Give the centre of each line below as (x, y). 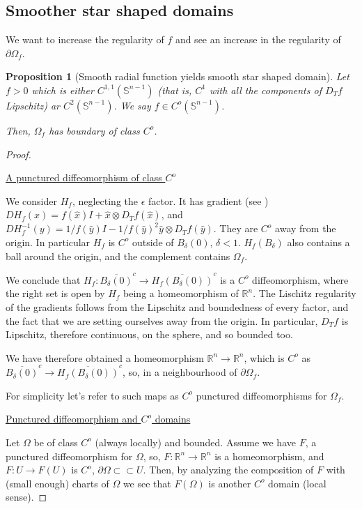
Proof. (18, 154)
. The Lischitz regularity (305, 293)
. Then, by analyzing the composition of (228, 470)
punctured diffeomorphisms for (261, 395)
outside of (153, 242)
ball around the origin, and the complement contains (118, 256)
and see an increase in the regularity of (258, 39)
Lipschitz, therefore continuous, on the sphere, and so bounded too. (149, 334)
